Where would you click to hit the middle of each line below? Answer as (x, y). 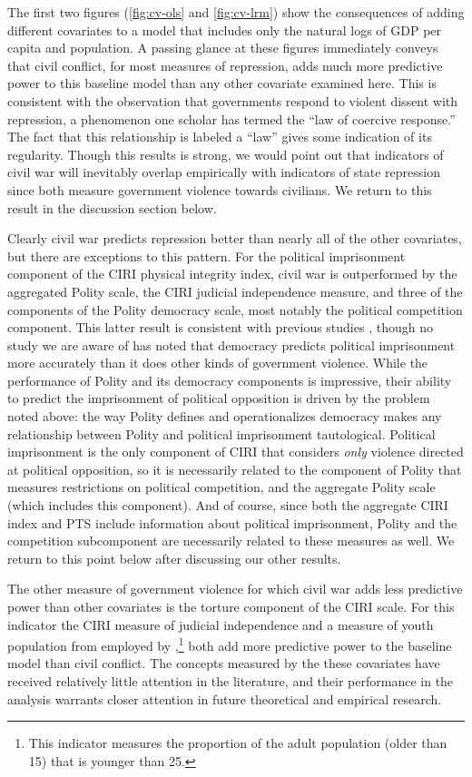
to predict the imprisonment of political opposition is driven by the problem (219, 398)
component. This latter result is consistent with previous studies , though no (220, 327)
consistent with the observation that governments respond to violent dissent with (233, 100)
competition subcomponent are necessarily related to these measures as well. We (231, 541)
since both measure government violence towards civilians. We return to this (220, 189)
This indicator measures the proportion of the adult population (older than (238, 743)
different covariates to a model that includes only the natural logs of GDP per (225, 30)
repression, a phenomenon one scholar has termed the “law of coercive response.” (231, 118)
